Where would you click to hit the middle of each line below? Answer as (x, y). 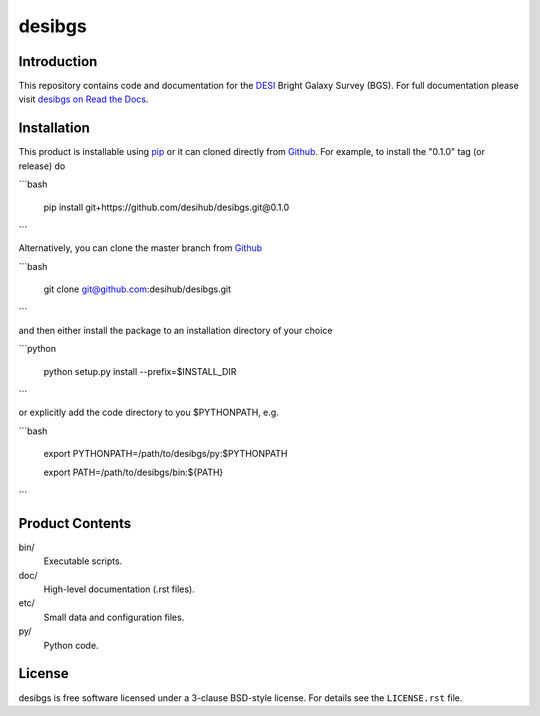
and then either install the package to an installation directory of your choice (175, 330)
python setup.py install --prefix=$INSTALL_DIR (140, 371)
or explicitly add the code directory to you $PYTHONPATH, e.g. (148, 412)
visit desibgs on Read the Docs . (83, 99)
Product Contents (75, 523)
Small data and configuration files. (114, 617)
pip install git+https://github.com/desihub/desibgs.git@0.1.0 (166, 207)
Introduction (58, 61)
